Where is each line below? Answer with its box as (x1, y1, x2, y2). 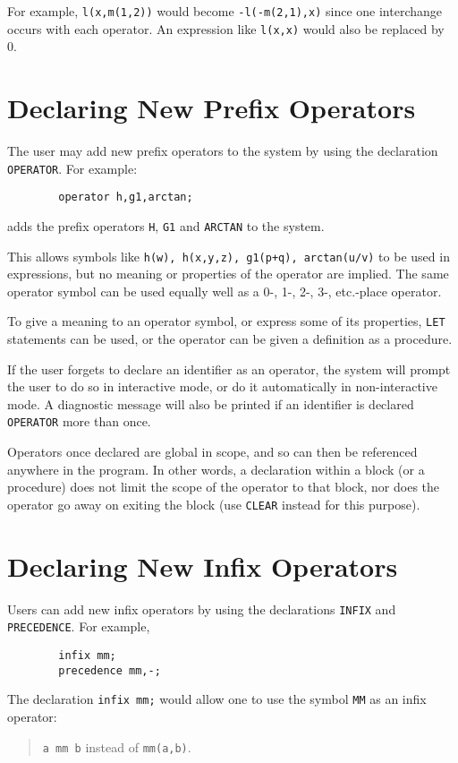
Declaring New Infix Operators (7, 547, 398, 584)
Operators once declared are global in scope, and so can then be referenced (7, 442, 418, 461)
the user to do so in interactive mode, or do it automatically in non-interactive (7, 377, 437, 396)
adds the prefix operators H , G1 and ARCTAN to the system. (7, 216, 325, 235)
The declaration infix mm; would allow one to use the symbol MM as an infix (7, 690, 427, 708)
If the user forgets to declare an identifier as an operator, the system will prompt (7, 359, 451, 378)
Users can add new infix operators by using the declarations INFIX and (7, 599, 396, 618)
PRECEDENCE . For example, (7, 617, 150, 636)
